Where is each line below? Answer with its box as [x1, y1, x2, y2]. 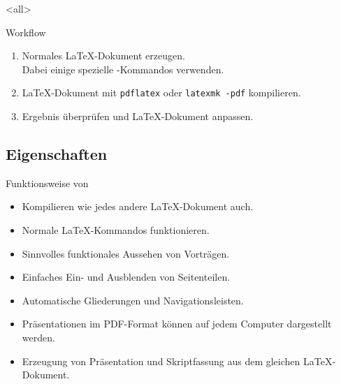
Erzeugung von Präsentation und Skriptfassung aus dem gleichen [22, 353, 300, 368]
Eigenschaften [6, 143, 108, 165]
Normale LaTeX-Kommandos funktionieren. [22, 223, 210, 237]
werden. [22, 330, 55, 344]
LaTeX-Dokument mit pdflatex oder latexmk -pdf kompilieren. [22, 85, 301, 100]
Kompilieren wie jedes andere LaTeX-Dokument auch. [22, 199, 254, 214]
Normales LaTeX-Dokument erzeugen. [22, 48, 185, 63]
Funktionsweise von [6, 175, 89, 190]
